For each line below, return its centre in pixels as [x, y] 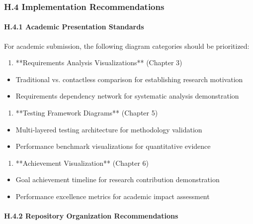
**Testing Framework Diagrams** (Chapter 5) [87, 113]
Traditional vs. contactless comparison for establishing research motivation [129, 79]
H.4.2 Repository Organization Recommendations [91, 216]
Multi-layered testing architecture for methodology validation [109, 129]
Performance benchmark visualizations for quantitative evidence [113, 146]
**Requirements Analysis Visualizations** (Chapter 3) [99, 62]
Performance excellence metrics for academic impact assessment [113, 196]
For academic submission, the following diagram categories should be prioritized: [127, 46]
